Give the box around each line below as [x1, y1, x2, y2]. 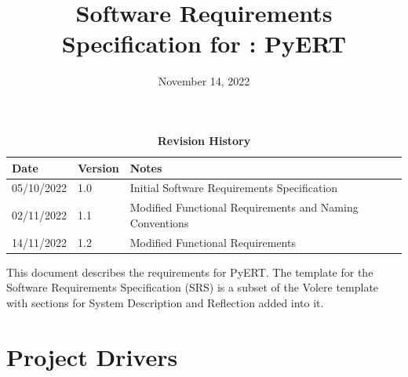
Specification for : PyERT [61, 27, 347, 60]
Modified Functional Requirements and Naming [129, 199, 359, 216]
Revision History [157, 132, 251, 148]
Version [78, 159, 119, 176]
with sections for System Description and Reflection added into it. [6, 294, 324, 310]
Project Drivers [6, 340, 178, 372]
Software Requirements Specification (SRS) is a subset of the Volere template [6, 279, 379, 295]
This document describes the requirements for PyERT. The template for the [6, 263, 373, 280]
